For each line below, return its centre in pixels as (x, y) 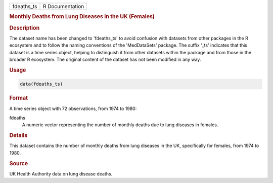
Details (18, 135)
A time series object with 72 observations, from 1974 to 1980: (73, 108)
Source (19, 163)
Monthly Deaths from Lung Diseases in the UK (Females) (82, 17)
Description (25, 28)
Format (18, 98)
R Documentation (63, 6)
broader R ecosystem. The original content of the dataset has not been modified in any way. (105, 60)
